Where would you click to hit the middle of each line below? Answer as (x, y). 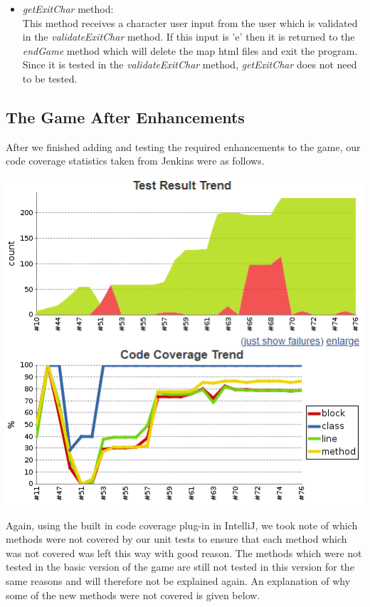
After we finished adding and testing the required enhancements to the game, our (183, 146)
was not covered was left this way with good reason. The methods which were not (184, 552)
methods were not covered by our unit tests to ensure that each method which (176, 539)
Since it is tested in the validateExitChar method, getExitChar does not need (190, 64)
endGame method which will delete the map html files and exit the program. (190, 50)
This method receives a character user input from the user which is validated (190, 22)
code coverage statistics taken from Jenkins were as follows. (135, 161)
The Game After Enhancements (125, 116)
